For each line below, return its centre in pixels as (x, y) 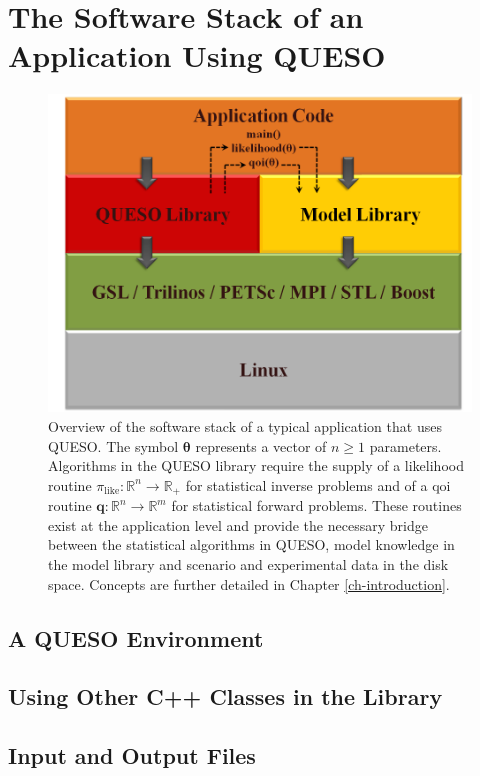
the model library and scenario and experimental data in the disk (248, 563)
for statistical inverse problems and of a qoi (318, 484)
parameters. (405, 445)
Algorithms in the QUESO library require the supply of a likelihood (256, 465)
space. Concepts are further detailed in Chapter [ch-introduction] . (249, 583)
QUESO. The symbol (113, 445)
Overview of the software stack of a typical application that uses (245, 425)
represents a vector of (261, 445)
